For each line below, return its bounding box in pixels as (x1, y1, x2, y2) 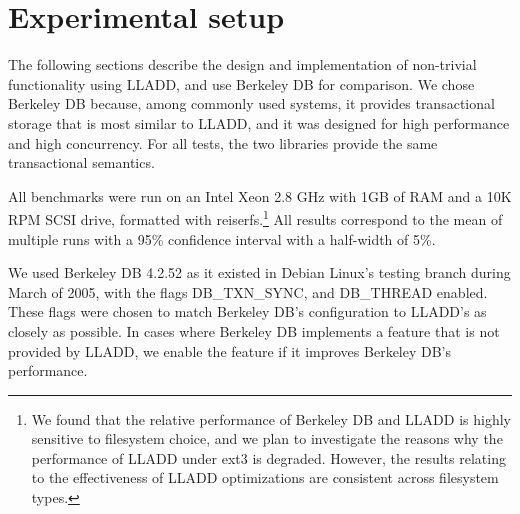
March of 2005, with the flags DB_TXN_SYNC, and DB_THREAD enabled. (8, 281, 488, 302)
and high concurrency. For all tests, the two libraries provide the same (8, 132, 438, 153)
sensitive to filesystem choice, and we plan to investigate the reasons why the (31, 428, 503, 449)
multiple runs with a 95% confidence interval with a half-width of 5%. (8, 228, 436, 249)
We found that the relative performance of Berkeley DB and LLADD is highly (31, 408, 511, 429)
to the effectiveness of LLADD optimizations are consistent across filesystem (31, 467, 499, 488)
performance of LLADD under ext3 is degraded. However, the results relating (31, 447, 506, 468)
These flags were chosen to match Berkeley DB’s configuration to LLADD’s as (8, 301, 487, 322)
